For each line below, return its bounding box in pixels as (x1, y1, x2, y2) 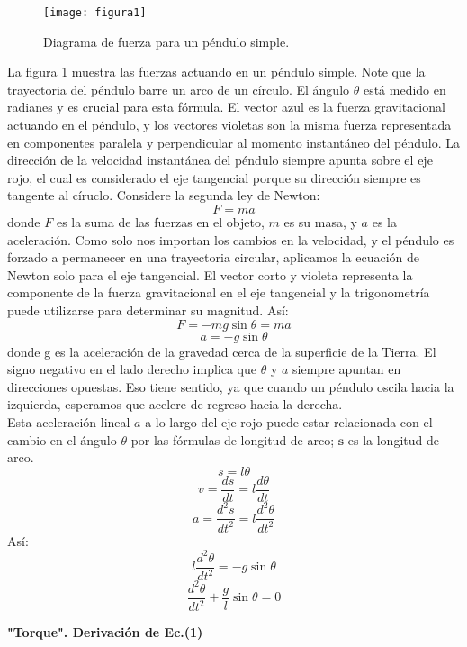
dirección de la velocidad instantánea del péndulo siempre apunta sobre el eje (7, 150, 433, 169)
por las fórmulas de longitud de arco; (130, 430, 335, 449)
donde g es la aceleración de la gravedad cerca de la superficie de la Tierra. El (7, 342, 436, 360)
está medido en (363, 79, 446, 98)
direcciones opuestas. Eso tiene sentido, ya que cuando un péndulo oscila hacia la (7, 377, 454, 396)
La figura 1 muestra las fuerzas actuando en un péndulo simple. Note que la (7, 62, 426, 81)
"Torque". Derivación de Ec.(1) (7, 623, 203, 642)
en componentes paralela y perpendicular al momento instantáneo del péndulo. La (7, 132, 460, 151)
